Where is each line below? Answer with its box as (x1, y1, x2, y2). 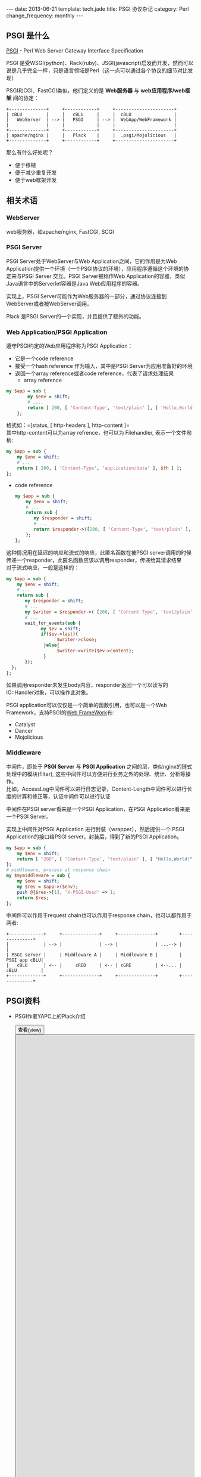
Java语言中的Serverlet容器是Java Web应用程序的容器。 (6, 280, 143, 287)
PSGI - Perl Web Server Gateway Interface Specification (6, 47, 144, 54)
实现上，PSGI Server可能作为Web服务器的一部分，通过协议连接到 (6, 292, 167, 299)
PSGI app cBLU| (6, 957, 44, 964)
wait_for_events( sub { (24, 620, 81, 626)
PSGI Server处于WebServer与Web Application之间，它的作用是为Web (6, 258, 177, 265)
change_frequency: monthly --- (6, 12, 84, 19)
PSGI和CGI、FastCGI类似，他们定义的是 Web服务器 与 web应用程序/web (6, 86, 186, 94)
